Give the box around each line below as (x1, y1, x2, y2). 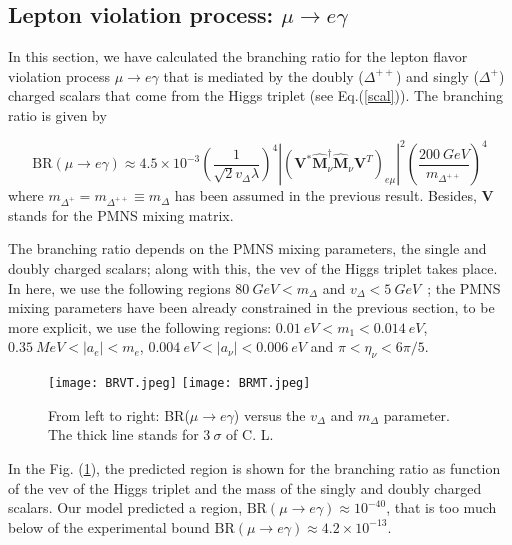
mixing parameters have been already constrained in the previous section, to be (8, 297, 495, 318)
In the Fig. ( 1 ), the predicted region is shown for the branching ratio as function (8, 458, 501, 479)
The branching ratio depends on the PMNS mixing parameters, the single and (8, 238, 487, 259)
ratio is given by (8, 104, 107, 125)
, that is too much (386, 497, 497, 518)
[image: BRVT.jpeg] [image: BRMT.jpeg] (48, 376, 311, 391)
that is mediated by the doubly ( (163, 65, 364, 86)
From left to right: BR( (48, 404, 190, 425)
